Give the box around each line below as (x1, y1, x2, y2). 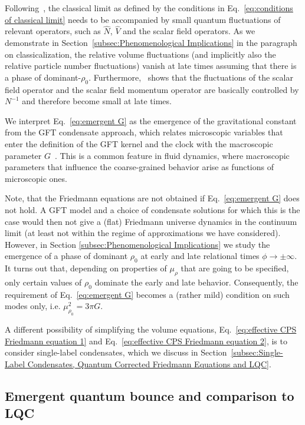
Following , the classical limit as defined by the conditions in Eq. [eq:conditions (5, 2, 293, 14)
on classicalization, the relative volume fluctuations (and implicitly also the (5, 48, 276, 60)
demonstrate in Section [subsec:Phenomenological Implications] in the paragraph (5, 36, 297, 48)
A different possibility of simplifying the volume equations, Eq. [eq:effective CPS (5, 323, 297, 336)
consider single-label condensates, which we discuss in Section (5, 346, 227, 358)
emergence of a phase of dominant (5, 250, 128, 262)
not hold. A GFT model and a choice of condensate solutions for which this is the (5, 203, 300, 215)
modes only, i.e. (5, 300, 61, 312)
